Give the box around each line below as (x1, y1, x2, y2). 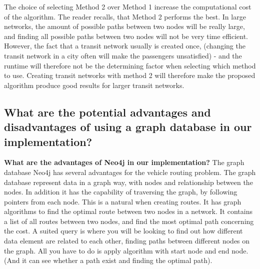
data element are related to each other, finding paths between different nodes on (4, 235, 250, 246)
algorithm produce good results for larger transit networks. (4, 79, 184, 90)
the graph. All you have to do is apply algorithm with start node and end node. (4, 245, 248, 255)
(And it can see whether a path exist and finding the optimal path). (4, 255, 212, 265)
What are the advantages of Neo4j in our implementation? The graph (4, 157, 244, 167)
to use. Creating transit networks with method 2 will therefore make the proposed (4, 70, 255, 80)
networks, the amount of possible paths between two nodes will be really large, (4, 21, 245, 31)
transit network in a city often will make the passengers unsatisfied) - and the (4, 50, 242, 60)
